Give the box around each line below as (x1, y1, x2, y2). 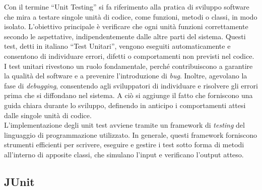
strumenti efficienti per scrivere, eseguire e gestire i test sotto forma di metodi (4, 139, 244, 150)
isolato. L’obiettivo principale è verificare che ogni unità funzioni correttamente (4, 21, 248, 32)
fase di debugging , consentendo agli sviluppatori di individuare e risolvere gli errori (4, 80, 258, 90)
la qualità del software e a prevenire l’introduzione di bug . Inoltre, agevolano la (4, 70, 247, 81)
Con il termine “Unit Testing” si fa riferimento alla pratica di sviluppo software (4, 2, 249, 12)
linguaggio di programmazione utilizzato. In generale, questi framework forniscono (4, 129, 257, 140)
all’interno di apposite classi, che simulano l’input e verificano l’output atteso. (4, 149, 244, 159)
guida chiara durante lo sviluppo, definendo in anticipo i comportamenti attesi (4, 100, 246, 110)
